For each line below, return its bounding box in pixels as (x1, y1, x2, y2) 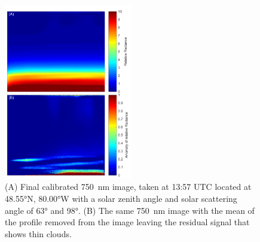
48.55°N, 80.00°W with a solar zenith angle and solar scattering (5, 192, 237, 205)
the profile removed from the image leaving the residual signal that (5, 216, 250, 228)
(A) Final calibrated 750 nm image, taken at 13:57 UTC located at (5, 180, 252, 193)
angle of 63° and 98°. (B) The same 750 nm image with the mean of (5, 204, 255, 216)
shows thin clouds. (5, 227, 72, 240)
